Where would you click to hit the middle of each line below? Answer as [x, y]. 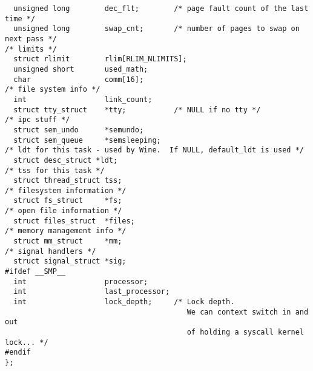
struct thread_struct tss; [68, 181]
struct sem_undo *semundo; [79, 130]
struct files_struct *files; [74, 221]
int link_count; [83, 99]
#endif [18, 352]
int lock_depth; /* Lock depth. [124, 302]
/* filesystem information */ [66, 190]
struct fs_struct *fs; [68, 201]
